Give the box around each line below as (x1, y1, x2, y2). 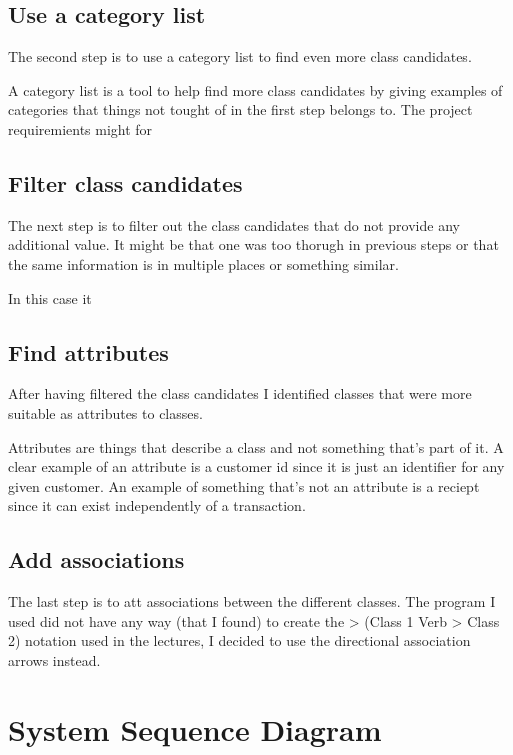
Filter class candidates (8, 167, 243, 198)
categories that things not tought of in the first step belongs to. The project (8, 99, 473, 120)
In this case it (8, 287, 92, 308)
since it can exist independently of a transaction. (8, 495, 306, 516)
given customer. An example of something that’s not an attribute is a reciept (8, 475, 480, 496)
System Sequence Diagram (8, 708, 382, 749)
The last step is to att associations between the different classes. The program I (8, 591, 496, 612)
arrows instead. (8, 649, 101, 670)
